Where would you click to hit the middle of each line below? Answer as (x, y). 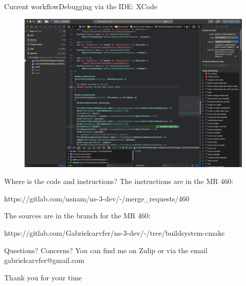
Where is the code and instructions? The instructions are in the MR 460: (119, 181)
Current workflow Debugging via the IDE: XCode (81, 6)
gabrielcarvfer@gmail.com (44, 260)
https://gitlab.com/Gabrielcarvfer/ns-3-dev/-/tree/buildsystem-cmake (115, 232)
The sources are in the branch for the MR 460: (77, 216)
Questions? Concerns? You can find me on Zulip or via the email (106, 250)
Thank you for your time (43, 277)
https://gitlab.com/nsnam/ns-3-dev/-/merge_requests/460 (97, 198)
